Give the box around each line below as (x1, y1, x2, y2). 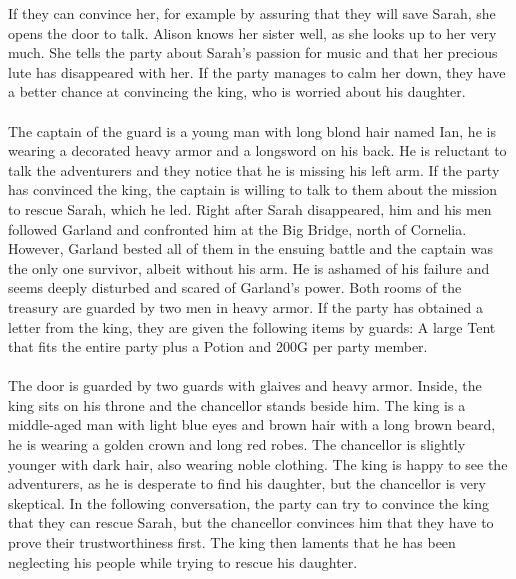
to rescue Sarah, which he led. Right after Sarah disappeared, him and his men (8, 198, 492, 219)
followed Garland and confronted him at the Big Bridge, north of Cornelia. (8, 218, 467, 239)
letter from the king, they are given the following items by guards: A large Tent (8, 316, 496, 337)
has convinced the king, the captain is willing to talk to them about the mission (8, 179, 498, 200)
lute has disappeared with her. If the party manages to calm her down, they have (8, 61, 506, 82)
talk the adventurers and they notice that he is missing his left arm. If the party (8, 159, 500, 180)
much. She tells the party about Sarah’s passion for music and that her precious (8, 42, 498, 63)
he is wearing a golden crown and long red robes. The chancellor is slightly (8, 434, 466, 455)
